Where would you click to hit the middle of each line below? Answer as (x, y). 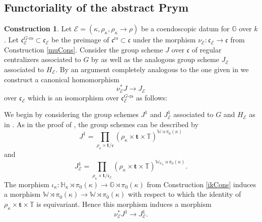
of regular (207, 49)
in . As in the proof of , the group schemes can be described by (101, 124)
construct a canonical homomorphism (62, 79)
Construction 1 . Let (38, 29)
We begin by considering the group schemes (72, 114)
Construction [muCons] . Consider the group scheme (84, 49)
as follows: (152, 97)
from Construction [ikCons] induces (201, 184)
